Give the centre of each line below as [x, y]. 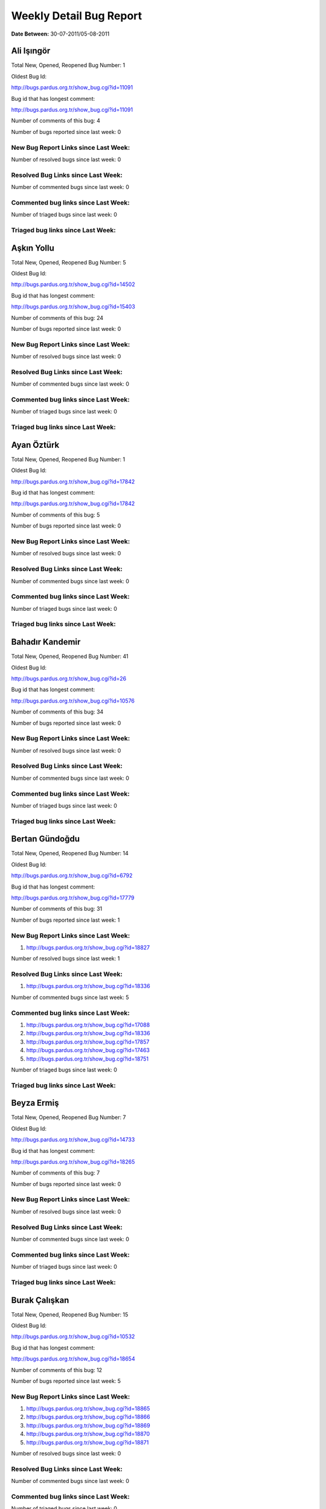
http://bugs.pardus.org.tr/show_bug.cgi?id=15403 [73, 307]
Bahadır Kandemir [46, 642]
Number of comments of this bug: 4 [56, 121]
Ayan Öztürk [35, 445]
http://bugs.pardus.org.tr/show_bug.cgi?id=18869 [88, 1425]
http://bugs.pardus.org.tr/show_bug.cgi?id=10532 [73, 1336]
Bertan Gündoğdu [46, 839]
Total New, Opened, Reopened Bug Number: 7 [69, 1117]
